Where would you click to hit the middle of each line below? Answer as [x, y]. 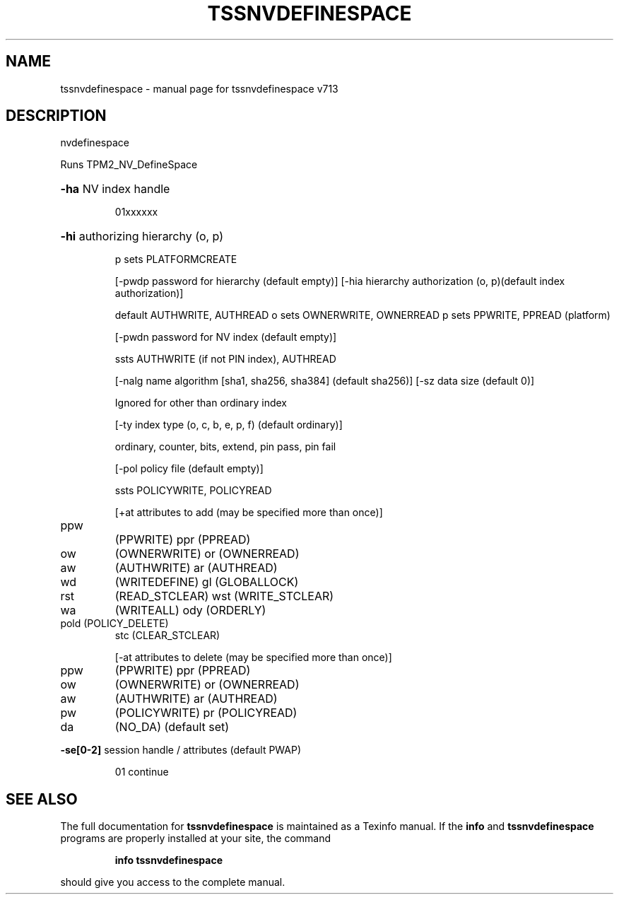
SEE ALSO [42, 799]
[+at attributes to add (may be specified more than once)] [249, 513]
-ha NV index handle [115, 189]
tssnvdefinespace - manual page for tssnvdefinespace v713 [199, 88]
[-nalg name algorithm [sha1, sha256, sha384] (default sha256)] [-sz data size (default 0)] [325, 381]
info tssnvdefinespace [169, 860]
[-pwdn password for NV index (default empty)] [226, 337]
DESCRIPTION [56, 116]
